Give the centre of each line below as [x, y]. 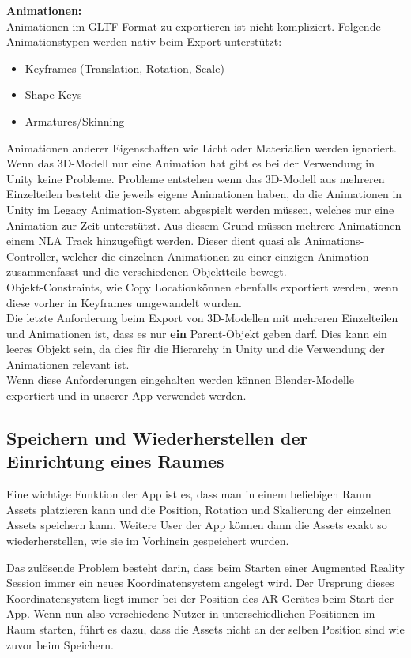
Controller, [32, 256]
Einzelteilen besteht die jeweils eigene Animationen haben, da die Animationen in [204, 194]
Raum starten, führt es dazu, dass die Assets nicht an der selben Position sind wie [205, 629]
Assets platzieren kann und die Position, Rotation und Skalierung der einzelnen [199, 509]
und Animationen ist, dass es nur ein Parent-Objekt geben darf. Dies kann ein [197, 333]
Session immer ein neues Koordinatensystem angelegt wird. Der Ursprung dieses [200, 583]
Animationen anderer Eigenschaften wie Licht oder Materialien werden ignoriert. [202, 147]
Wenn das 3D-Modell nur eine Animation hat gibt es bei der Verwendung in [191, 163]
